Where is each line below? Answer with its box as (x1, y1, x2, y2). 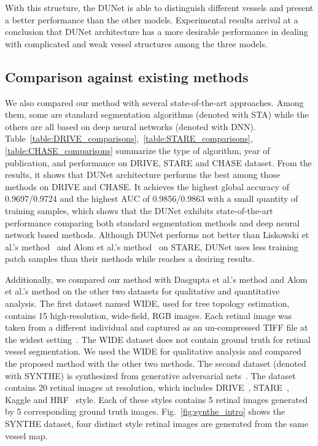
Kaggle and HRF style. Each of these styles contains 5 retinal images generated (5, 393, 308, 406)
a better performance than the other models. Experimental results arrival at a (5, 13, 298, 26)
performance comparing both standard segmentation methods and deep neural (5, 216, 300, 229)
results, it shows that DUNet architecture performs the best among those (5, 168, 281, 181)
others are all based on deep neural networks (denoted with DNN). (5, 120, 256, 133)
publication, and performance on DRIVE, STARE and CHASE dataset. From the (5, 156, 312, 169)
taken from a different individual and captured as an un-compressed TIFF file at (5, 321, 308, 334)
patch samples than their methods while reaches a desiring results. (5, 252, 255, 265)
